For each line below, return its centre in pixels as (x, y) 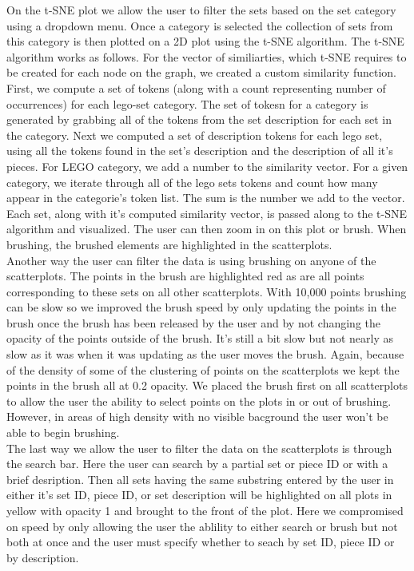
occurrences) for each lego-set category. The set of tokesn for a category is (187, 103)
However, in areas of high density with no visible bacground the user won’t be (197, 416)
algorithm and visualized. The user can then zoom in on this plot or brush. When (207, 229)
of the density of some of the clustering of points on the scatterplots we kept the (203, 369)
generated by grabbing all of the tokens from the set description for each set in (199, 119)
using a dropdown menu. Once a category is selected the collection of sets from (200, 25)
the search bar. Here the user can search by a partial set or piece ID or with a (197, 464)
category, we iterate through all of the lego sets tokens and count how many (192, 182)
